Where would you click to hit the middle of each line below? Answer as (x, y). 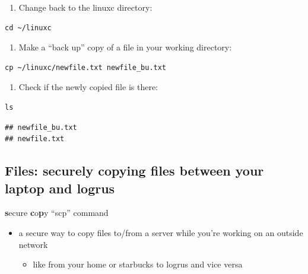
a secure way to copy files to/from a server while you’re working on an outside (161, 232)
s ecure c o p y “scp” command (57, 213)
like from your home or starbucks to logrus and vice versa (138, 264)
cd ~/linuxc (28, 28)
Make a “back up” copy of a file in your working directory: (125, 47)
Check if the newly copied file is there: (88, 87)
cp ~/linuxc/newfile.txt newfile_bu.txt (86, 67)
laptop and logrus (60, 188)
